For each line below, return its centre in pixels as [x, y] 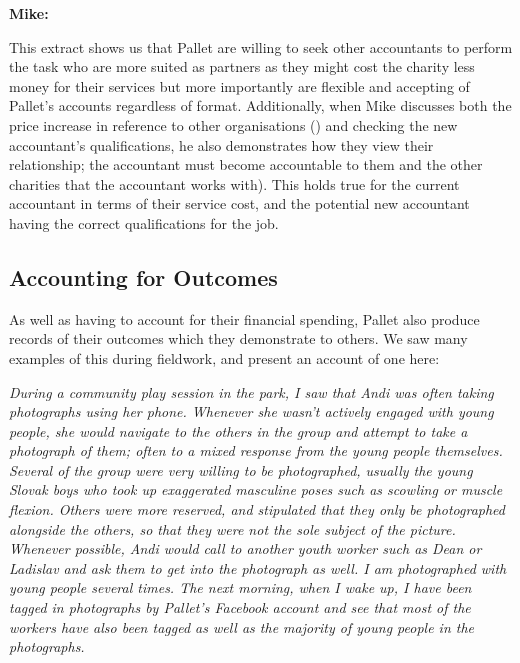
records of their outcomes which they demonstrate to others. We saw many [238, 338]
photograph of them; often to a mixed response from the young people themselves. [256, 450]
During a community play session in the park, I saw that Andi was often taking [251, 391]
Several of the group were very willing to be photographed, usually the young [241, 469]
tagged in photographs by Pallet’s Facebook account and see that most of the [240, 607]
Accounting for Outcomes [143, 276]
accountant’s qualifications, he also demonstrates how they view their [221, 144]
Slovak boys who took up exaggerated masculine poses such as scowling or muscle [256, 489]
